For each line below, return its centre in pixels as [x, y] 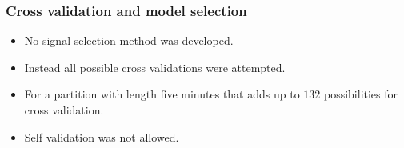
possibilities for [361, 94]
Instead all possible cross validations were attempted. [155, 67]
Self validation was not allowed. [102, 136]
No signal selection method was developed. [129, 40]
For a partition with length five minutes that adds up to [162, 94]
